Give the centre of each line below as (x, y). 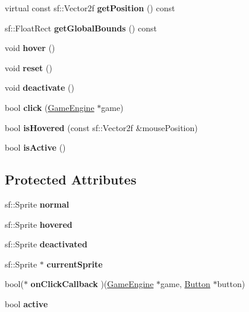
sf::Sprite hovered (39, 224)
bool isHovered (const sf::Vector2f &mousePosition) (101, 127)
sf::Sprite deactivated (46, 244)
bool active (26, 303)
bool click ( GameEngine (50, 107)
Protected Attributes (71, 179)
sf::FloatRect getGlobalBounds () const (81, 28)
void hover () (30, 48)
